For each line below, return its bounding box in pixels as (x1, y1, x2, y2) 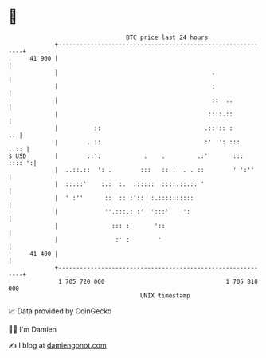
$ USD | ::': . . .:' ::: (8, 151, 244, 160)
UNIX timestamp (139, 291, 191, 300)
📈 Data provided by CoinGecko (8, 306, 112, 316)
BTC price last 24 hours (126, 33, 209, 41)
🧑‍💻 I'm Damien (8, 325, 57, 334)
